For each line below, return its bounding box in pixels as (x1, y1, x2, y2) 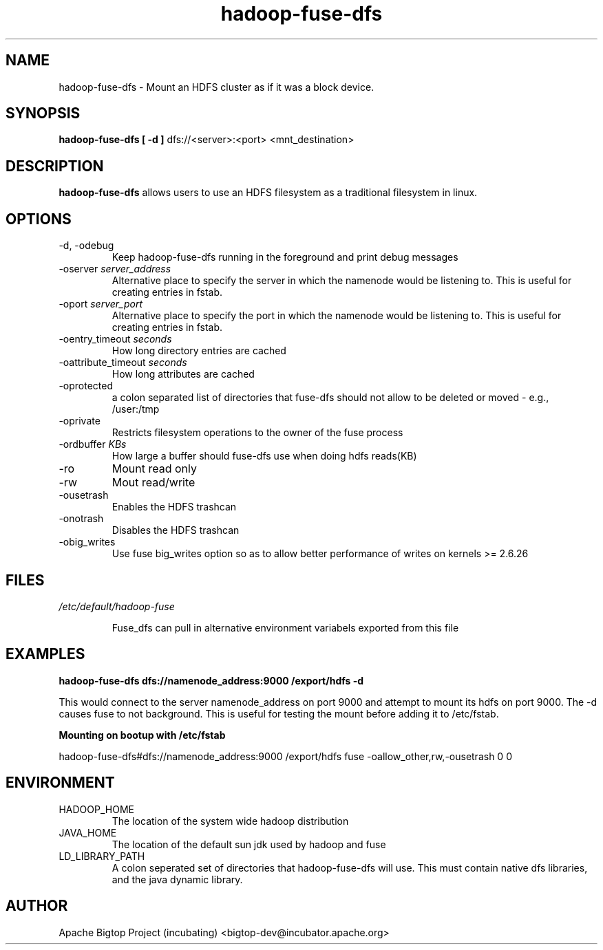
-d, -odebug (59, 239, 114, 252)
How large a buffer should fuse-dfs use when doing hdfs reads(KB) (112, 450, 417, 462)
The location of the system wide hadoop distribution (112, 814, 349, 827)
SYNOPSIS (6, 105, 81, 122)
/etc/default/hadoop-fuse (59, 600, 175, 612)
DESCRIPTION (6, 157, 104, 175)
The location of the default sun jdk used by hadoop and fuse (112, 838, 386, 850)
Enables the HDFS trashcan (112, 501, 237, 513)
